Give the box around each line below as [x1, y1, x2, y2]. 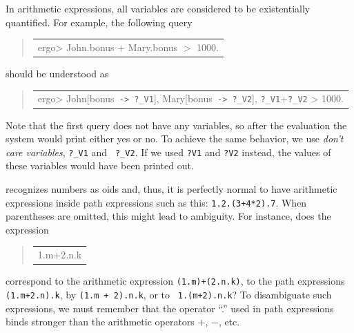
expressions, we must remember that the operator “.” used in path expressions [6, 301, 334, 315]
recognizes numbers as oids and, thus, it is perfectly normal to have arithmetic [6, 181, 337, 196]
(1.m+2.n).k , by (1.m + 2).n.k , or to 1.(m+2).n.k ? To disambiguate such [6, 287, 332, 301]
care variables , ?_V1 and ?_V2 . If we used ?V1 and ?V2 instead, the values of [6, 144, 331, 159]
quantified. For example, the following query [6, 15, 193, 29]
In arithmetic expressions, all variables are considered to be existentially [6, 1, 311, 15]
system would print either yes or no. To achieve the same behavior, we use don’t [6, 131, 344, 146]
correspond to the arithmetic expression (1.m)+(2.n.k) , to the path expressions [6, 274, 345, 288]
